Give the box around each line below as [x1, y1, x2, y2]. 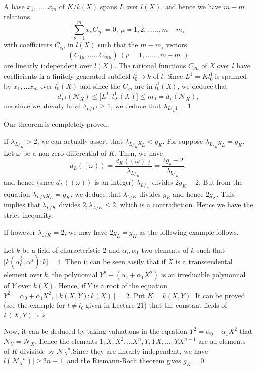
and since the [80, 80, 120, 91]
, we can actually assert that [37, 135, 123, 146]
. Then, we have [114, 147, 163, 158]
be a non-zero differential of [23, 147, 107, 158]
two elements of [141, 244, 189, 255]
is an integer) [94, 176, 134, 187]
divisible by [20, 345, 55, 356]
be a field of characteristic [22, 244, 101, 255]
